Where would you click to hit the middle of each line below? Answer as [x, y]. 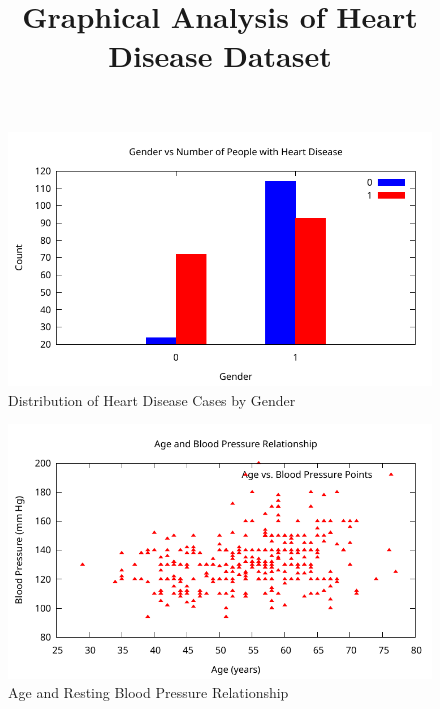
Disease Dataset [220, 55]
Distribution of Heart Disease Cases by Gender [152, 399]
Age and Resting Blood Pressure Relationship [148, 692]
